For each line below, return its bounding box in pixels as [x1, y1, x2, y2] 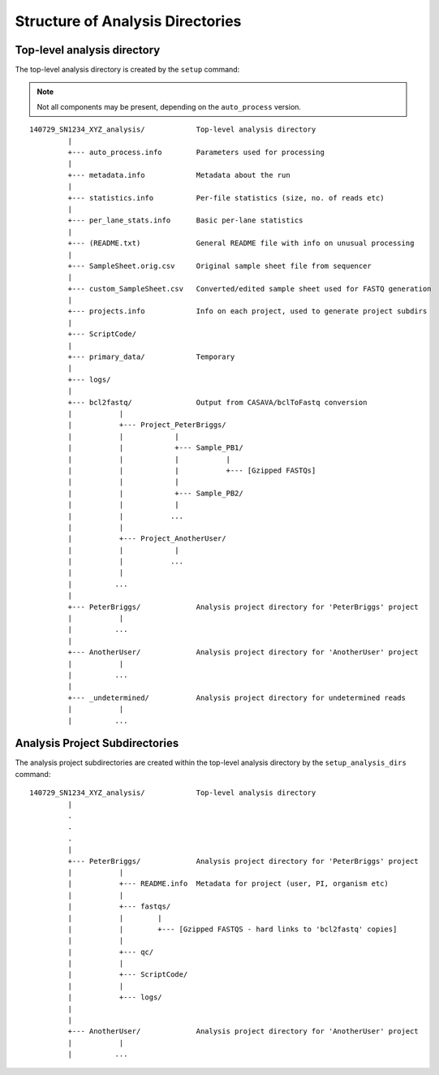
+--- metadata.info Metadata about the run [67, 171, 291, 179]
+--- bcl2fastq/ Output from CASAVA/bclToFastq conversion [67, 398, 368, 407]
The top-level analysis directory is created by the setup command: [15, 65, 240, 75]
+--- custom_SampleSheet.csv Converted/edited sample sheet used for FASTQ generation [67, 284, 432, 293]
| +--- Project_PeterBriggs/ [67, 421, 226, 430]
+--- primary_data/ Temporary [67, 352, 235, 361]
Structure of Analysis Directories [15, 12, 242, 30]
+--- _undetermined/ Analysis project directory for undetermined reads [67, 693, 406, 702]
